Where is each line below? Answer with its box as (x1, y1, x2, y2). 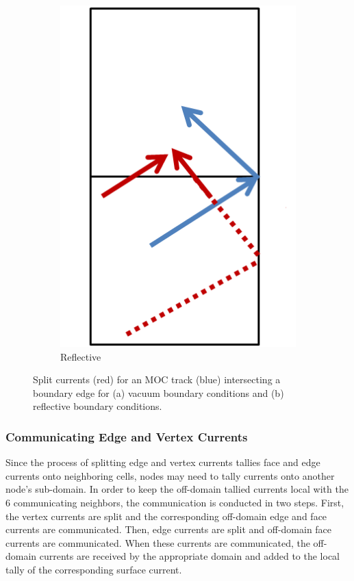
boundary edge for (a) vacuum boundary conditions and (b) (33, 385, 284, 400)
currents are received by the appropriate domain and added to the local (39, 549, 340, 563)
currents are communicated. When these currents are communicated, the (5, 535, 310, 550)
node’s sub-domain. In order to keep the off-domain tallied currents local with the (5, 482, 349, 496)
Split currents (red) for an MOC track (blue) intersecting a (33, 372, 281, 387)
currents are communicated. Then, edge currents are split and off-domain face (5, 522, 332, 537)
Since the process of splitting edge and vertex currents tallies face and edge (5, 455, 320, 469)
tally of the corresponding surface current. (5, 563, 182, 577)
